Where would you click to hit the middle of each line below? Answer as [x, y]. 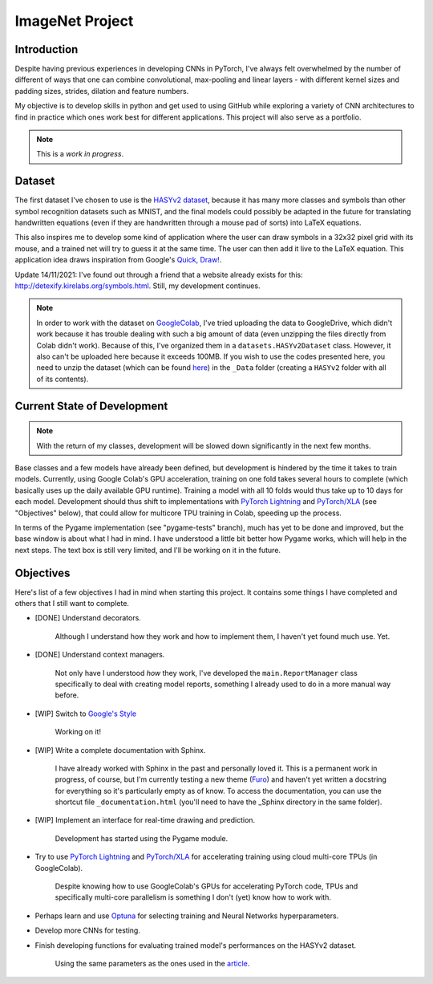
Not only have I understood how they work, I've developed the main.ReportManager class [206, 673]
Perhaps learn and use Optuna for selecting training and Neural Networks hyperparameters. [187, 916]
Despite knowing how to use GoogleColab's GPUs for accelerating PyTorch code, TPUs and [206, 886]
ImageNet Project [74, 21]
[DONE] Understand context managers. [100, 655]
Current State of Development [91, 406]
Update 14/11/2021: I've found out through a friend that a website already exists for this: [159, 274]
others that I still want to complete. [72, 603]
